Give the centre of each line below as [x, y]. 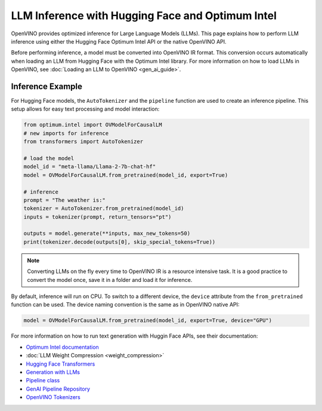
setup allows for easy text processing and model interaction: [85, 109]
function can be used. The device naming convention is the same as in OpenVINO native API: [125, 305]
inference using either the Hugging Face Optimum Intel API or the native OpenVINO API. [119, 41]
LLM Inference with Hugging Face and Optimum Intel [144, 16]
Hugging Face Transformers [61, 364]
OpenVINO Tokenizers [53, 397]
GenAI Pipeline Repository [58, 389]
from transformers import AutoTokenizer [83, 142]
